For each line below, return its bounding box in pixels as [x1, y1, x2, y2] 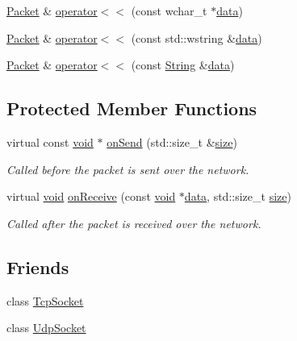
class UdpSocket [6, 319, 86, 336]
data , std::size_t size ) [184, 188, 291, 205]
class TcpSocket [6, 292, 84, 309]
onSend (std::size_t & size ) [107, 133, 237, 150]
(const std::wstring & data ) [131, 29, 262, 46]
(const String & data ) [131, 56, 235, 73]
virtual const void [6, 133, 94, 150]
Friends [6, 254, 69, 279]
